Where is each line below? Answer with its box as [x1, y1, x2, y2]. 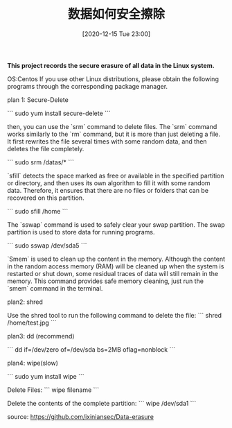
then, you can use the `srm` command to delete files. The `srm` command [7, 122, 217, 130]
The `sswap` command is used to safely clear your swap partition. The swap [7, 220, 225, 229]
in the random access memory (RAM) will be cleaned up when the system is [7, 262, 224, 271]
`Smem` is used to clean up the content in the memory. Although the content [7, 255, 226, 263]
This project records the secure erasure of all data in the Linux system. [7, 61, 215, 69]
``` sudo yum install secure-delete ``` [7, 109, 111, 117]
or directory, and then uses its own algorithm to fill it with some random [7, 178, 211, 187]
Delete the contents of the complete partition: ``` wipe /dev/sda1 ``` [7, 399, 197, 407]
